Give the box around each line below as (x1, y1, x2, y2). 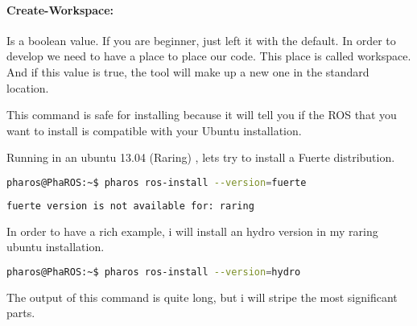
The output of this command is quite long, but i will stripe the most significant (6, 288, 398, 305)
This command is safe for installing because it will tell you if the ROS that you (6, 106, 397, 123)
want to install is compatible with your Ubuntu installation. (6, 122, 302, 138)
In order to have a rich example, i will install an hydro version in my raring (6, 222, 378, 239)
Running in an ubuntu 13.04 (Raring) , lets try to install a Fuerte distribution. (6, 149, 395, 166)
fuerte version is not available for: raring (6, 200, 254, 212)
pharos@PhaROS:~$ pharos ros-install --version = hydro (6, 266, 301, 278)
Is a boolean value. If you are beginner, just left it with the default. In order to (6, 31, 396, 48)
